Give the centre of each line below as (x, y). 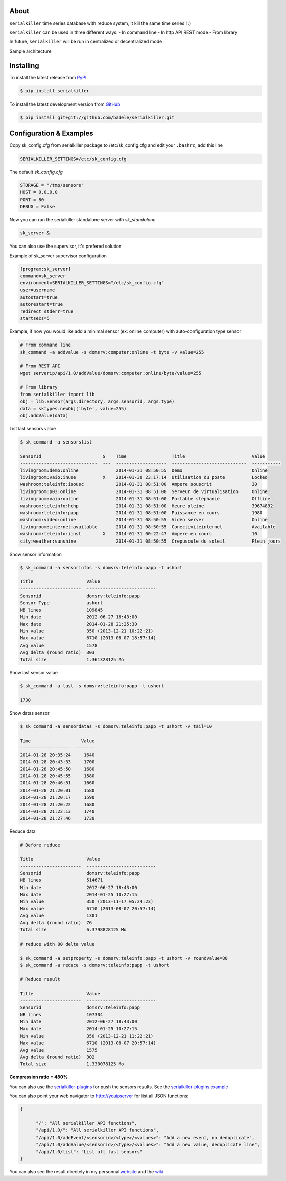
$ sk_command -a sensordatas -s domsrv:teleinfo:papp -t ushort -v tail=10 (116, 727)
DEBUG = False (37, 207)
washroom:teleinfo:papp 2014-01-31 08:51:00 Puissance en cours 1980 (141, 512)
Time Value (57, 741)
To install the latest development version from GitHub (65, 104)
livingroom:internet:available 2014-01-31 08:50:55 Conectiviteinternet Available (148, 527)
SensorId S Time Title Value (142, 456)
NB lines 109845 (61, 610)
